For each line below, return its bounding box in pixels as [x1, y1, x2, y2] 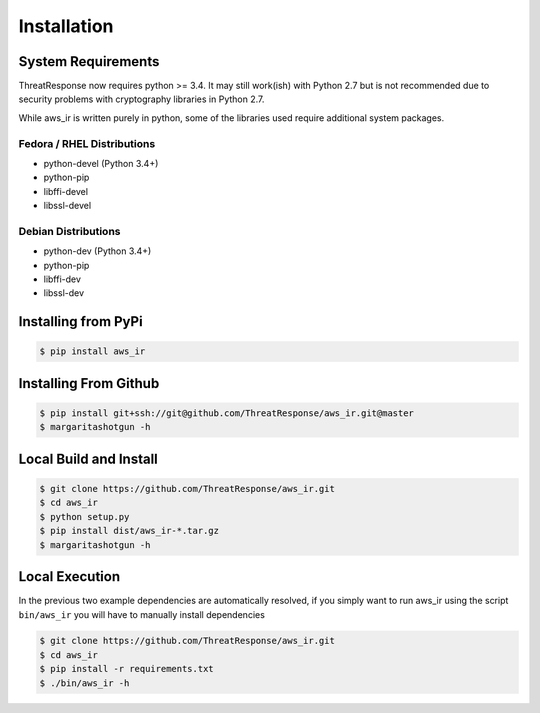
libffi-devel [43, 185, 89, 197]
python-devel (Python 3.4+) [43, 157, 159, 169]
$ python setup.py [39, 511, 130, 522]
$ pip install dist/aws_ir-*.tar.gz [39, 525, 220, 537]
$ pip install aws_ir [39, 346, 146, 357]
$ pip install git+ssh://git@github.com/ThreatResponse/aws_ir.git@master [39, 408, 415, 419]
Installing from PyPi [18, 313, 144, 330]
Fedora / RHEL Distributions [18, 136, 156, 150]
